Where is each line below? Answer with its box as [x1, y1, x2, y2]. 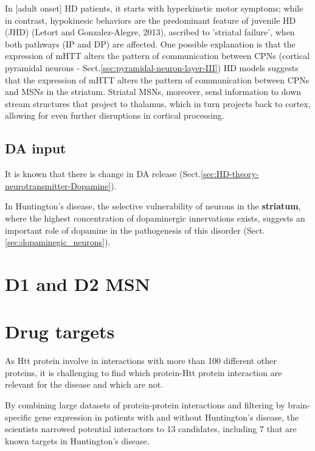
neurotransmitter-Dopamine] [5, 179, 111, 192]
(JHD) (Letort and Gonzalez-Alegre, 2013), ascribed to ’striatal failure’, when [5, 26, 295, 38]
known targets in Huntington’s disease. [5, 434, 150, 447]
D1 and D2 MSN [5, 271, 150, 296]
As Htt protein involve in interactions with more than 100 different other [5, 354, 277, 367]
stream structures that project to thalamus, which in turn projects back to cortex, [5, 97, 311, 110]
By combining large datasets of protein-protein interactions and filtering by [5, 398, 285, 411]
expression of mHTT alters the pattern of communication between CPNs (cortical [5, 49, 310, 62]
